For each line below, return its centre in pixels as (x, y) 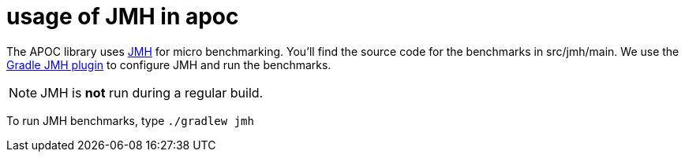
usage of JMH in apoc (123, 17)
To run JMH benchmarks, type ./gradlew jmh (130, 120)
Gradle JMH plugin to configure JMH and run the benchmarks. (169, 64)
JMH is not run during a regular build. (152, 92)
